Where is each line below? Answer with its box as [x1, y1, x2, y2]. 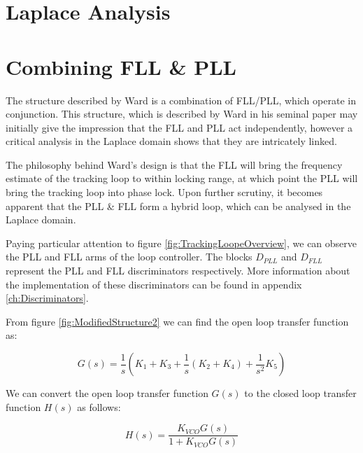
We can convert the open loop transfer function [6, 386, 208, 400]
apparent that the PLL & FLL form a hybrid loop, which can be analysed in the [6, 198, 351, 213]
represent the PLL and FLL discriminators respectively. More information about [6, 263, 350, 278]
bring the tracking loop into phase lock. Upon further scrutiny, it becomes [6, 185, 323, 200]
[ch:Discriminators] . [6, 291, 89, 305]
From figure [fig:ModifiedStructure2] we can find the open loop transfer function [6, 314, 349, 328]
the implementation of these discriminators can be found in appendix [6, 277, 302, 291]
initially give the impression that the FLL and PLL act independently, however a [6, 120, 353, 134]
